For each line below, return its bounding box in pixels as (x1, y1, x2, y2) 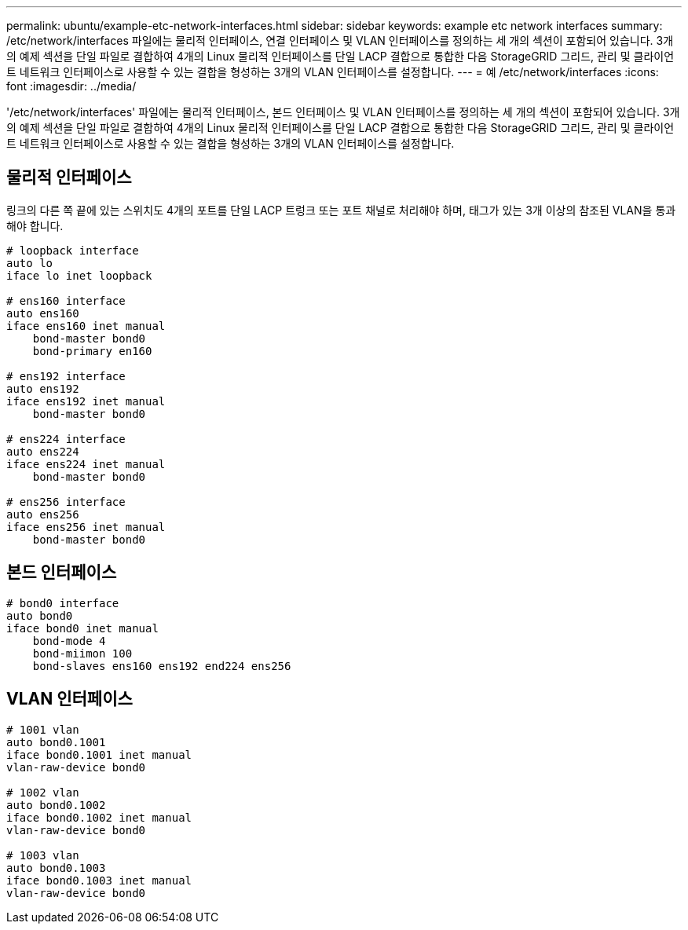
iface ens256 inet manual (6, 520, 166, 533)
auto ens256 (6, 507, 79, 521)
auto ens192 (6, 382, 79, 395)
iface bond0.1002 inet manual (6, 811, 192, 824)
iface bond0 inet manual (6, 621, 159, 635)
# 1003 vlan (6, 848, 79, 862)
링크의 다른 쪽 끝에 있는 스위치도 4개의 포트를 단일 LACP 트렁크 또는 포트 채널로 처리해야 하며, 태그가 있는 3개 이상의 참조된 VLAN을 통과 (6, 203, 676, 217)
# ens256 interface (6, 495, 126, 508)
